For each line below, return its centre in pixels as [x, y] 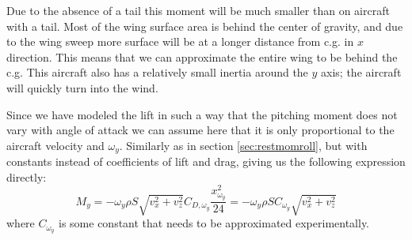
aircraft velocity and [55, 145]
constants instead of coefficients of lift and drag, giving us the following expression [206, 161]
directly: [27, 176]
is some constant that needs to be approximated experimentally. [214, 223]
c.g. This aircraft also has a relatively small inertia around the [157, 72]
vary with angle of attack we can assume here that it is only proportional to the [200, 130]
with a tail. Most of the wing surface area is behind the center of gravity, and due [205, 26]
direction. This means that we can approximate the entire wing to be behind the [202, 56]
